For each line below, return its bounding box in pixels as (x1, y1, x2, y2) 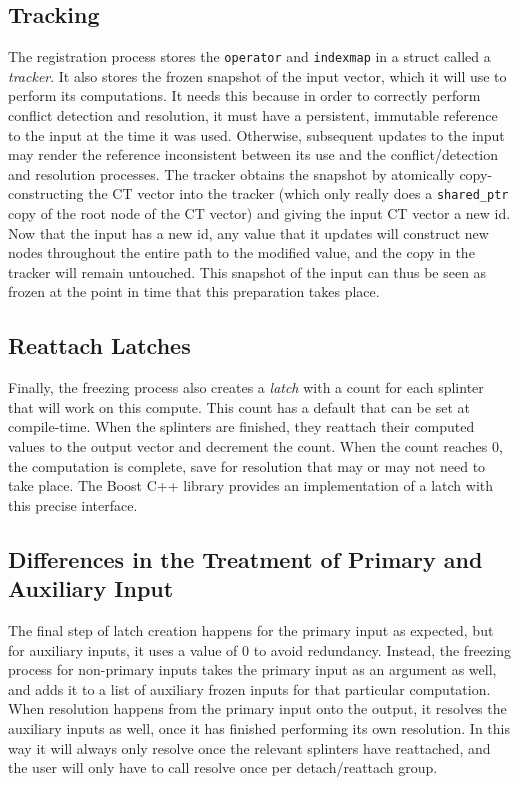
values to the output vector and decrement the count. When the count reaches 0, (8, 436, 503, 457)
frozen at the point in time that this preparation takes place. (8, 281, 380, 302)
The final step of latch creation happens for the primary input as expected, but (8, 620, 494, 640)
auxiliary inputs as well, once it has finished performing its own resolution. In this (8, 717, 511, 738)
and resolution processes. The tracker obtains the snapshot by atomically (8, 163, 455, 184)
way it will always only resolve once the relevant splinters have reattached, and (8, 737, 491, 758)
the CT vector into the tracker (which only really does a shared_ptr (88, 183, 509, 204)
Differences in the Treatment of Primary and (8, 543, 483, 574)
